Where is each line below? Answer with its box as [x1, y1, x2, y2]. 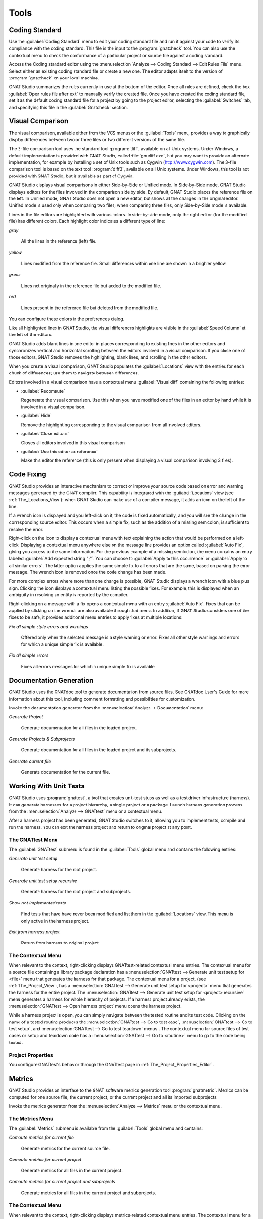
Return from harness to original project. [21, 940, 100, 946]
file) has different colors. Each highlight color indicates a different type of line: [9, 218, 166, 224]
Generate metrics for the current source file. [21, 1145, 110, 1151]
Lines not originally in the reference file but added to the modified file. [21, 283, 162, 289]
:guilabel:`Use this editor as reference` [21, 449, 98, 454]
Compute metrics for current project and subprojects [9, 1179, 115, 1184]
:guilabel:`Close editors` [21, 431, 69, 436]
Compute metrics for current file [9, 1134, 74, 1140]
